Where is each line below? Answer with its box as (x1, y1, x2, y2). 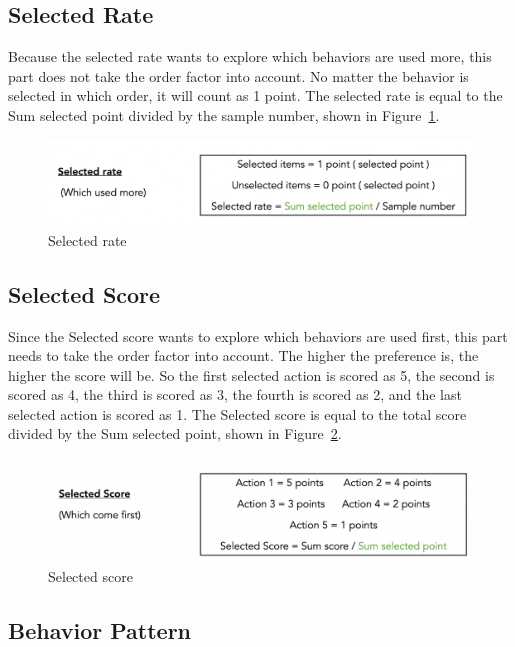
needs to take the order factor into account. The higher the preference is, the (8, 345, 479, 366)
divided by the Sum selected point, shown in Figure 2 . (8, 423, 342, 444)
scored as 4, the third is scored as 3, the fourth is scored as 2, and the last (8, 384, 462, 405)
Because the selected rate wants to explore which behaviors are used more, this (8, 46, 492, 67)
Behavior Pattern (8, 614, 192, 645)
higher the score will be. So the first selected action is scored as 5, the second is (8, 364, 495, 385)
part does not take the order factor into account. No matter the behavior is (8, 65, 469, 86)
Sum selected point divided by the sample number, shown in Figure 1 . (8, 104, 440, 125)
